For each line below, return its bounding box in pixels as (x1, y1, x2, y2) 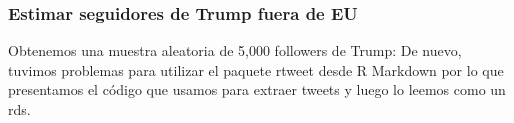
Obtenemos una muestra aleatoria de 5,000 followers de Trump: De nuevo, (8, 40, 462, 61)
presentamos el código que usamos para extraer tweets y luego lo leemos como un (8, 79, 506, 100)
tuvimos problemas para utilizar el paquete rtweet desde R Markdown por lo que (8, 59, 504, 80)
